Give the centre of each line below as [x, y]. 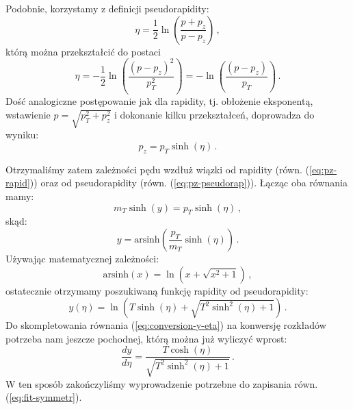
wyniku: [22, 135]
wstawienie [28, 114]
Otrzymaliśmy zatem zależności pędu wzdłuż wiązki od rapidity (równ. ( [158, 169]
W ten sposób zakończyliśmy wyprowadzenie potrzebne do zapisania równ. [162, 383]
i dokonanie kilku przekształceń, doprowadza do [214, 114]
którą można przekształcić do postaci [83, 51]
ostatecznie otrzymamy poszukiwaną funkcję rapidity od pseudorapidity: [157, 290]
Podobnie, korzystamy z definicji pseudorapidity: [107, 8]
